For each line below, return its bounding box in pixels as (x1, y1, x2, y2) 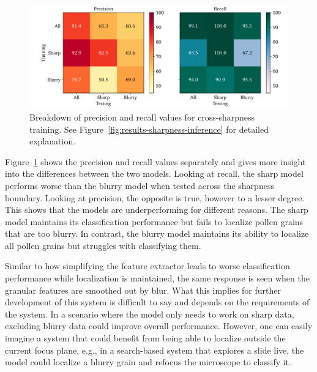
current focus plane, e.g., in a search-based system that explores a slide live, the (5, 343, 304, 356)
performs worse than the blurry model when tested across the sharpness (5, 179, 274, 192)
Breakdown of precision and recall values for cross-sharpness (29, 110, 255, 123)
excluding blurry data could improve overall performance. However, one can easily (5, 319, 313, 332)
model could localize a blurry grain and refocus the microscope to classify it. (5, 355, 291, 368)
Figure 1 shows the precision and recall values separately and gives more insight (5, 155, 306, 168)
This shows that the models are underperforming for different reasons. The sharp (5, 203, 308, 216)
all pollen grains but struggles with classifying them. (5, 239, 201, 251)
